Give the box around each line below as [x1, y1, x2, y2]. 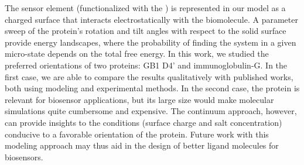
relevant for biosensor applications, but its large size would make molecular [5, 93, 274, 105]
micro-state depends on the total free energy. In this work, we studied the [5, 47, 269, 60]
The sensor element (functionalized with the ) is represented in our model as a [5, 2, 286, 13]
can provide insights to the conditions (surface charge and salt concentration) [5, 116, 282, 128]
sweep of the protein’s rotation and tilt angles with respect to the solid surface [5, 25, 286, 37]
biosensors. [5, 150, 43, 163]
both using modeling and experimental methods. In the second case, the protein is [5, 82, 300, 94]
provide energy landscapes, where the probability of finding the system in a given [5, 36, 296, 48]
